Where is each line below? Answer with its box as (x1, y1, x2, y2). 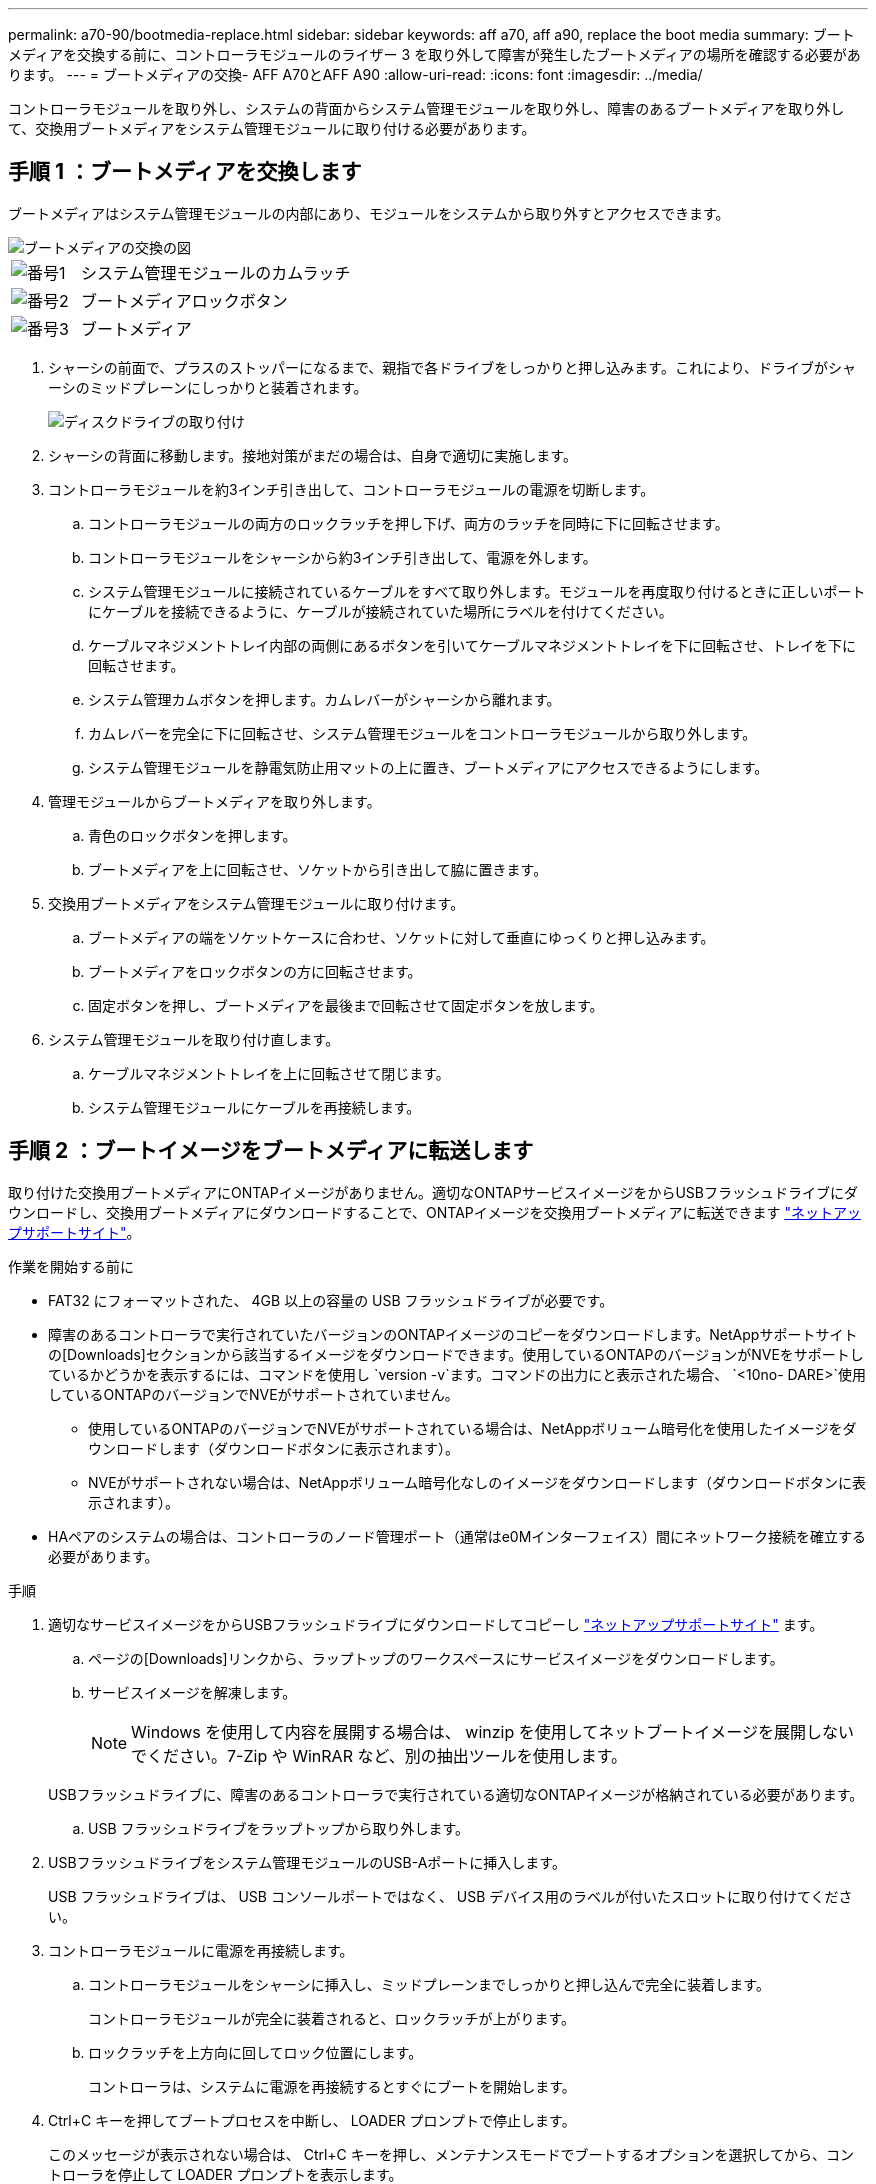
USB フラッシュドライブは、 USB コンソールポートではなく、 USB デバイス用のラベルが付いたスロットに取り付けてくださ (48, 1887, 853, 1905)
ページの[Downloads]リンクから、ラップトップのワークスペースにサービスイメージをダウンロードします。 (88, 1649, 784, 1667)
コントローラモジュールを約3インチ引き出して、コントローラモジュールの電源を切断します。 (48, 480, 655, 498)
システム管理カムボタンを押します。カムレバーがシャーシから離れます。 (88, 690, 561, 708)
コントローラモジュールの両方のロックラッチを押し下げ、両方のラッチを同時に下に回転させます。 (88, 514, 729, 532)
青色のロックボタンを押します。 (88, 826, 297, 844)
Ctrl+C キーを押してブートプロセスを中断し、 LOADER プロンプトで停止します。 (48, 2111, 576, 2129)
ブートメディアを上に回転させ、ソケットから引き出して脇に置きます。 (88, 860, 548, 878)
